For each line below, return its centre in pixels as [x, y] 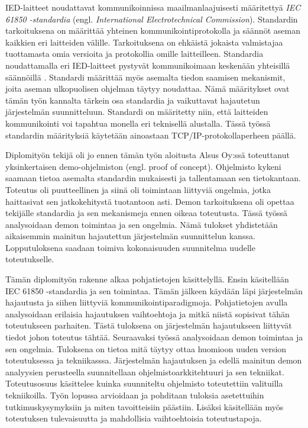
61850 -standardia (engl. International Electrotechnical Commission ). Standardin [152, 19]
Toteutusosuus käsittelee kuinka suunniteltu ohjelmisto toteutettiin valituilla [144, 383]
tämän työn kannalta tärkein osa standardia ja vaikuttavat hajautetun [133, 100]
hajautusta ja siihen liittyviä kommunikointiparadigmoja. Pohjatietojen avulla [147, 302]
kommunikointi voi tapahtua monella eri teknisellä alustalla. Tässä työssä [138, 123]
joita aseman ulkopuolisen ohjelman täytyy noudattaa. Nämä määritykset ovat [147, 89]
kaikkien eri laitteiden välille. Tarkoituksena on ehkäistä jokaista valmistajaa [144, 42]
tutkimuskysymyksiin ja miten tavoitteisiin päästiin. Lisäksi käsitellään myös [145, 406]
